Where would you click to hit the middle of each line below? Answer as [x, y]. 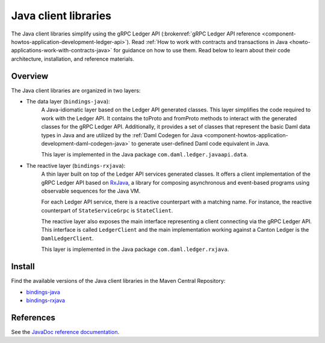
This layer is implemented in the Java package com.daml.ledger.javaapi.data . [145, 155]
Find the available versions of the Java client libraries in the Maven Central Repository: [118, 281]
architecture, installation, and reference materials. [73, 59]
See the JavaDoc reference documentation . [65, 332]
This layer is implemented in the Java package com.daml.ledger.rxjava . [135, 249]
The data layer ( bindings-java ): [68, 102]
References [33, 317]
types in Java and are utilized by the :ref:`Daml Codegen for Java [122, 135]
